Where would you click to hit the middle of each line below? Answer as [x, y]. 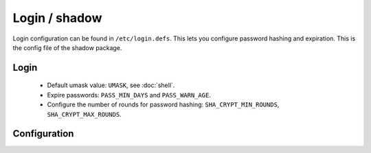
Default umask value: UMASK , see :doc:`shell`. [111, 85]
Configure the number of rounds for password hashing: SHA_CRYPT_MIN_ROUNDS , [163, 105]
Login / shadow [57, 18]
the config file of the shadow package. [67, 47]
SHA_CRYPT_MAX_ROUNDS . [84, 114]
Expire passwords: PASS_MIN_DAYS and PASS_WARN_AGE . [129, 95]
